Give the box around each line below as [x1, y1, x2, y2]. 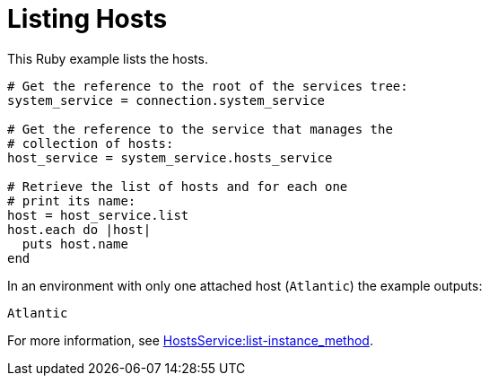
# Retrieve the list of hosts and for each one [7, 178, 348, 194]
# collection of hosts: [7, 135, 174, 151]
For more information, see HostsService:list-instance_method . [7, 332, 373, 348]
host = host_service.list [7, 207, 189, 222]
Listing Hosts [7, 4, 168, 34]
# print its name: [7, 193, 136, 208]
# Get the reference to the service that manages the [7, 121, 393, 136]
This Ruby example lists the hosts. [7, 50, 208, 66]
